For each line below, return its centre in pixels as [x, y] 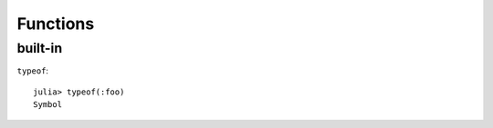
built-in [40, 48]
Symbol [48, 105]
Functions [56, 24]
